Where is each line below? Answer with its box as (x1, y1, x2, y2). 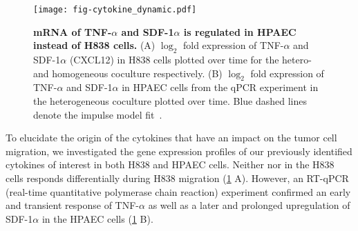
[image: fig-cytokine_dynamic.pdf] (33, 5, 197, 14)
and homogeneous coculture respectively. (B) (33, 66, 223, 80)
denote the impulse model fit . (33, 107, 162, 121)
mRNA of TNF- (33, 24, 112, 39)
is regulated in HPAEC (183, 24, 296, 39)
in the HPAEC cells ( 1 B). (41, 211, 153, 225)
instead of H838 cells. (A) (33, 38, 156, 52)
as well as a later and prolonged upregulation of (148, 198, 350, 212)
